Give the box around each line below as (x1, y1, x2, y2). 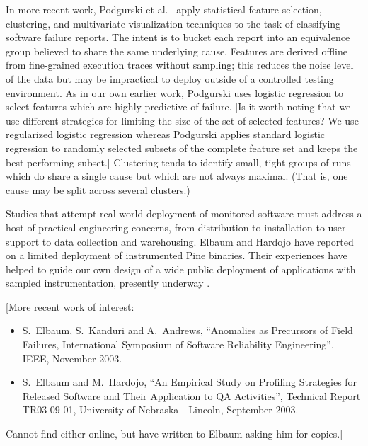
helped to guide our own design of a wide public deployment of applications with (6, 261, 356, 276)
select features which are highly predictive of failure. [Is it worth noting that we (6, 99, 351, 114)
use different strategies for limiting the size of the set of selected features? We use (6, 113, 359, 127)
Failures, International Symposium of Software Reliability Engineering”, (22, 337, 334, 352)
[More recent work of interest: (6, 299, 134, 314)
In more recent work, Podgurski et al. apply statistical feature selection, (6, 2, 322, 16)
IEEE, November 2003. (22, 350, 122, 365)
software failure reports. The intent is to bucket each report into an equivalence (6, 30, 350, 45)
